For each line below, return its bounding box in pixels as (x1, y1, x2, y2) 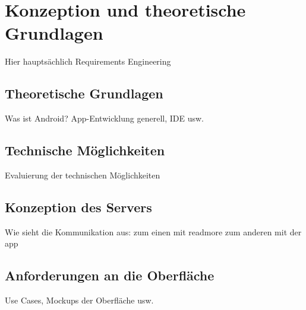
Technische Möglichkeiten (5, 141, 165, 159)
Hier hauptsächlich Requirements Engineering (5, 55, 171, 68)
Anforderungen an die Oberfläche (5, 266, 214, 285)
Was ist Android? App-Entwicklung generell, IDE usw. (5, 112, 204, 124)
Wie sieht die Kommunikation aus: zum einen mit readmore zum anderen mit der (5, 225, 302, 238)
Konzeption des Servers (5, 197, 152, 216)
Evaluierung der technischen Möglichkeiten (5, 168, 160, 181)
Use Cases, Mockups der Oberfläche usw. (5, 294, 154, 306)
